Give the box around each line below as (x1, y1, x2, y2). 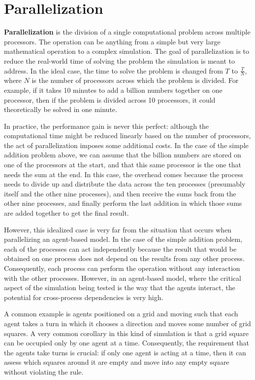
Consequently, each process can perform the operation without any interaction (4, 263, 240, 273)
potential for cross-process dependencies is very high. (4, 292, 163, 302)
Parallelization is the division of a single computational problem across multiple (4, 27, 251, 37)
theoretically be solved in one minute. (4, 104, 117, 114)
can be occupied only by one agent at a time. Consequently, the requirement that (4, 338, 249, 348)
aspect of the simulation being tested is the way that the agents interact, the (4, 282, 235, 293)
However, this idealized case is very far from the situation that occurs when (4, 224, 232, 234)
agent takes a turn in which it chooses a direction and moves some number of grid (4, 318, 251, 328)
